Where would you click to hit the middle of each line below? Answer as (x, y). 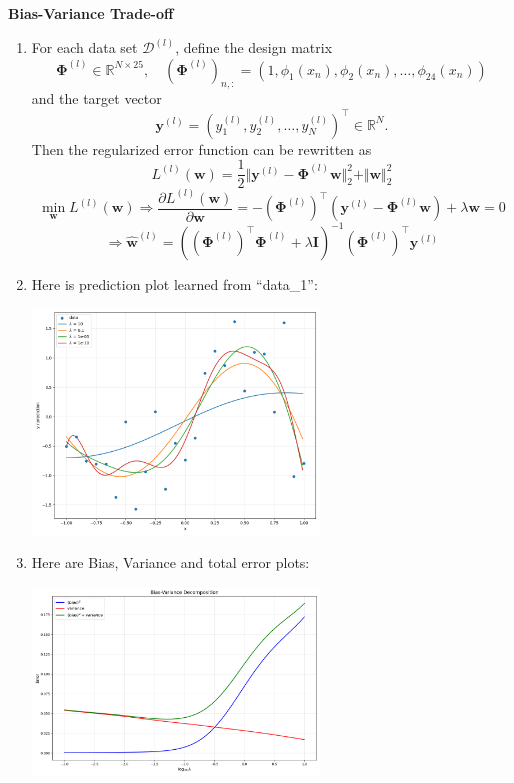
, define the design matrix (254, 47)
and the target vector (96, 98)
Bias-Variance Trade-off (91, 13)
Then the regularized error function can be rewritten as (201, 148)
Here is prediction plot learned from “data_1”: (174, 283)
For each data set (84, 47)
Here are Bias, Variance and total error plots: (170, 562)
